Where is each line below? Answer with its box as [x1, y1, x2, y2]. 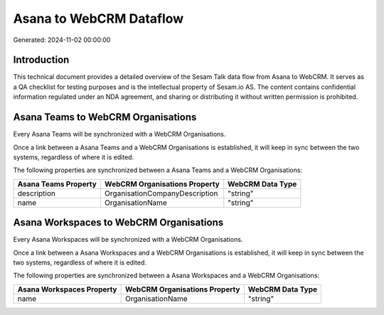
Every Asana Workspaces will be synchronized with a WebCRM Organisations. [13, 235, 243, 244]
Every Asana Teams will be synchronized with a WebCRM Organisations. [13, 130, 226, 139]
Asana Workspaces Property [17, 284, 117, 294]
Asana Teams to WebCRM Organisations [13, 111, 197, 124]
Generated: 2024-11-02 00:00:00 [13, 36, 111, 44]
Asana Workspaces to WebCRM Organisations [13, 217, 224, 229]
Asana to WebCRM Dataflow [13, 11, 184, 26]
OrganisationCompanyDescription [104, 188, 218, 198]
